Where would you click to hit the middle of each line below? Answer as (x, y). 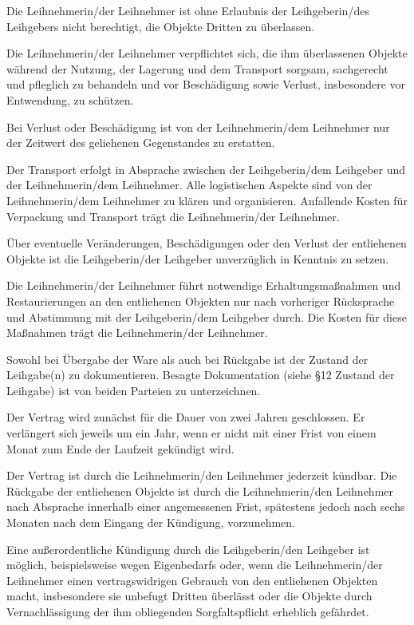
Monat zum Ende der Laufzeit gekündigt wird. (120, 448)
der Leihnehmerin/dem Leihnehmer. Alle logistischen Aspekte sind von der (189, 185)
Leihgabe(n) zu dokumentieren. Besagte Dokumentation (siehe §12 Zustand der (201, 375)
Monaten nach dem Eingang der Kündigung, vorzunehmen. (151, 522)
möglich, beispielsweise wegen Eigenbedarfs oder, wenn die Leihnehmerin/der (195, 565)
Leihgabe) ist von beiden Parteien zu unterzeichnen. (134, 390)
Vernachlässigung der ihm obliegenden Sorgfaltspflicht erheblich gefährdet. (188, 611)
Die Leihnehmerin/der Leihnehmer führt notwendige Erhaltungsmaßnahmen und (204, 285)
